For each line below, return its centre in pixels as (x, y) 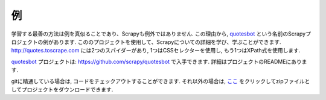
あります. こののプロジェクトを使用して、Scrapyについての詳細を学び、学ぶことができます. (167, 42)
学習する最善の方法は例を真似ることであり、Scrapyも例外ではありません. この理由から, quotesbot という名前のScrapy (158, 34)
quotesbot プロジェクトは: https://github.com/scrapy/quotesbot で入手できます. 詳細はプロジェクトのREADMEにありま (159, 61)
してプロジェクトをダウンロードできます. (62, 89)
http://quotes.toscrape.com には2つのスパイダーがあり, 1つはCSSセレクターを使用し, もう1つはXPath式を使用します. (156, 51)
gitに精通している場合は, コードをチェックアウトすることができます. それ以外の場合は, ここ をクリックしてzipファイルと (161, 81)
